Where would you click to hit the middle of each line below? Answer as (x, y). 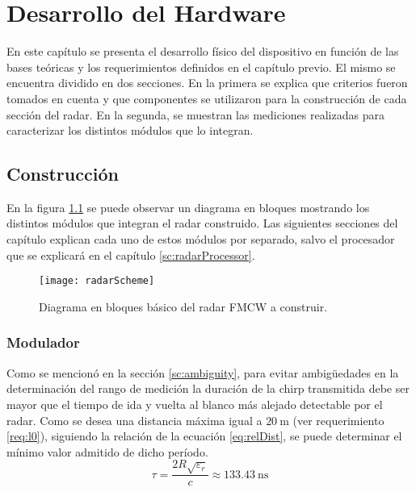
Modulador (43, 342)
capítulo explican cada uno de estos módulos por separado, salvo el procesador (201, 239)
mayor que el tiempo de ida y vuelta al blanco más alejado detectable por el (195, 404)
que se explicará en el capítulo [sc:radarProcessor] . (131, 254)
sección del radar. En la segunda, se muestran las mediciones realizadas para (195, 114)
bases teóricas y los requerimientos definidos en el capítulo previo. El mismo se (201, 67)
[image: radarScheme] (97, 281)
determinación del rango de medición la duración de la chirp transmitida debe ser (208, 388)
